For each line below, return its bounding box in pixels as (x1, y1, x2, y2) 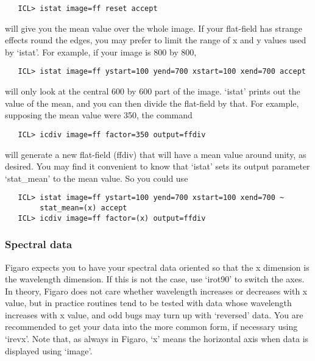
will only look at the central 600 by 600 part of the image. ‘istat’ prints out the (5, 85, 300, 98)
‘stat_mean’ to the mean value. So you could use (5, 171, 188, 184)
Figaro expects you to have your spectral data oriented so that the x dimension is (5, 260, 310, 273)
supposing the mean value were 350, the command (5, 109, 193, 121)
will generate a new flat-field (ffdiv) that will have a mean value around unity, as (5, 148, 306, 160)
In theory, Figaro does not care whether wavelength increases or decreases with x (5, 284, 308, 297)
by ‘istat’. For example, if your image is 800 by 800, (5, 45, 197, 58)
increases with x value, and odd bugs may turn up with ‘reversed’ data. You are (5, 308, 303, 321)
